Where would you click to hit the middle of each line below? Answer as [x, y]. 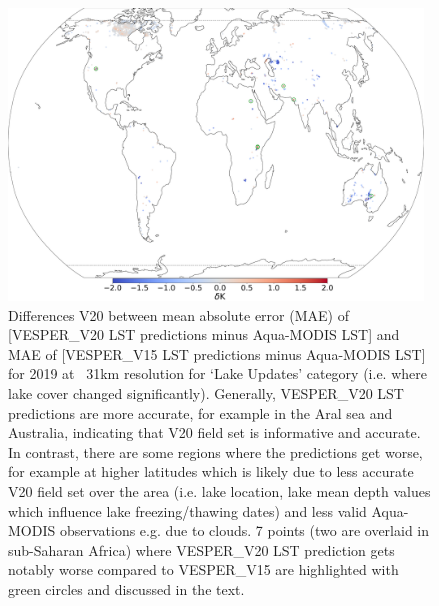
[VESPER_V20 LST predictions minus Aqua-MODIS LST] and [204, 334]
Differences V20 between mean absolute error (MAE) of [178, 314]
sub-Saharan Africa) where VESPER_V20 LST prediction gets [201, 549]
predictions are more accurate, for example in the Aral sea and [200, 412]
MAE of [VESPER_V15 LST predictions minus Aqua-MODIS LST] [217, 353]
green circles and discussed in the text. [126, 588]
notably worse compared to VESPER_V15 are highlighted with [203, 569]
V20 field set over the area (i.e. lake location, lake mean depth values [219, 490]
